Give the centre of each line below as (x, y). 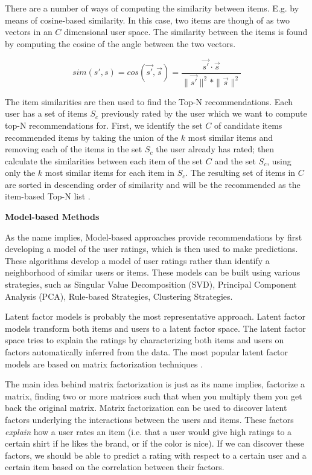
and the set (235, 160)
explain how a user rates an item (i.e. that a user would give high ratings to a (148, 431)
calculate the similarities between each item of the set (104, 160)
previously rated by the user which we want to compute (204, 113)
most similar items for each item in (110, 173)
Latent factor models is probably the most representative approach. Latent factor (155, 316)
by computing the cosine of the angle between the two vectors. (120, 43)
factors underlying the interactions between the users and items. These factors (149, 419)
